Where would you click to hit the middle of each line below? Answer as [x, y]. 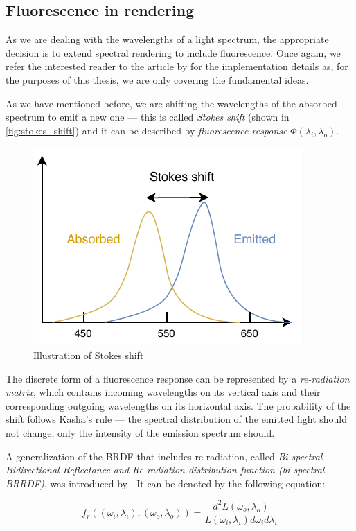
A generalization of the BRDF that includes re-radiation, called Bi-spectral [164, 456]
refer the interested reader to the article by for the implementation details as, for [177, 66]
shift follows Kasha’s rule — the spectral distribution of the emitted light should [177, 419]
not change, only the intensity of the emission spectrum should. [140, 432]
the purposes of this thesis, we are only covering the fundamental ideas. [157, 79]
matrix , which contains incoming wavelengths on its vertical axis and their [163, 392]
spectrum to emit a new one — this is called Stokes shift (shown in [148, 117]
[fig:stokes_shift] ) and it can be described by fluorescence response [146, 130]
